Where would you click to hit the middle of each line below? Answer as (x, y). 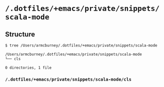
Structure (20, 34)
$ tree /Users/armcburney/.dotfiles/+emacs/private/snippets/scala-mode (81, 45)
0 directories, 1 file (28, 67)
